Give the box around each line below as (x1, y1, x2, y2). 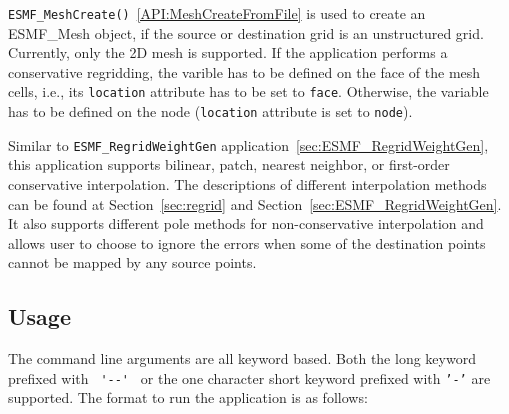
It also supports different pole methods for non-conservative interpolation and (8, 213, 484, 234)
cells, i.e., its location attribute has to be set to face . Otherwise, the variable (8, 81, 489, 102)
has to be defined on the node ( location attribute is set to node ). (8, 101, 413, 122)
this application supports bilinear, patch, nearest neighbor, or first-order (8, 154, 450, 175)
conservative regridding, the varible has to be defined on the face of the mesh (8, 61, 481, 82)
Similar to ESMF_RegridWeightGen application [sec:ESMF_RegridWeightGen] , (8, 134, 489, 155)
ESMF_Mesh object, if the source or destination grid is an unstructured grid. (8, 22, 484, 43)
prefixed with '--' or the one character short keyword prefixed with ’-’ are (8, 367, 491, 388)
